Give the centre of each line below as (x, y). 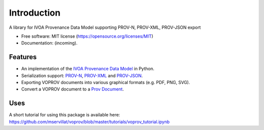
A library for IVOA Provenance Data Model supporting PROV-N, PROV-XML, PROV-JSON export (105, 27)
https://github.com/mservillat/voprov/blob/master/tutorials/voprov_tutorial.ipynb (89, 122)
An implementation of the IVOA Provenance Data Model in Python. (88, 69)
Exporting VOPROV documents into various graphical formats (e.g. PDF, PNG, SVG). (106, 83)
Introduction (35, 13)
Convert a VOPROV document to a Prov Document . (73, 89)
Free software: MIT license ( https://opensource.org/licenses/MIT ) (87, 36)
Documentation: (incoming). (49, 43)
